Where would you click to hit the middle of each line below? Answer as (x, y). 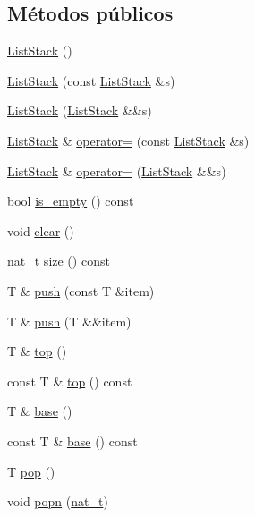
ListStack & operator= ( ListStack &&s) (117, 170)
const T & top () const (70, 381)
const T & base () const (72, 441)
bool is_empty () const (71, 201)
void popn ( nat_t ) (58, 501)
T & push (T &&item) (69, 321)
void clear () (41, 230)
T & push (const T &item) (81, 290)
